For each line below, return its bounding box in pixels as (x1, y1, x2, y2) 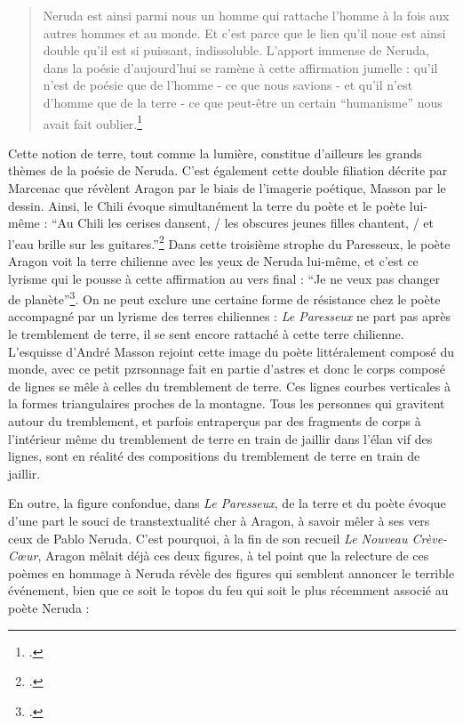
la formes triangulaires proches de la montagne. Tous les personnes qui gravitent (8, 394, 445, 413)
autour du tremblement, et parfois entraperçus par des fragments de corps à (8, 412, 421, 431)
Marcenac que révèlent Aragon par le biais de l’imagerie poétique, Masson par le (8, 179, 446, 197)
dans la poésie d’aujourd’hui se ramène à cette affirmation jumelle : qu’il (43, 58, 438, 77)
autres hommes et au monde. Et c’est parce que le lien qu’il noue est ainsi (43, 23, 446, 42)
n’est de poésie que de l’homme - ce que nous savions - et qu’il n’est (43, 76, 413, 94)
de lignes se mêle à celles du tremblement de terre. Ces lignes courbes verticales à (8, 376, 451, 395)
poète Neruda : (8, 598, 90, 616)
